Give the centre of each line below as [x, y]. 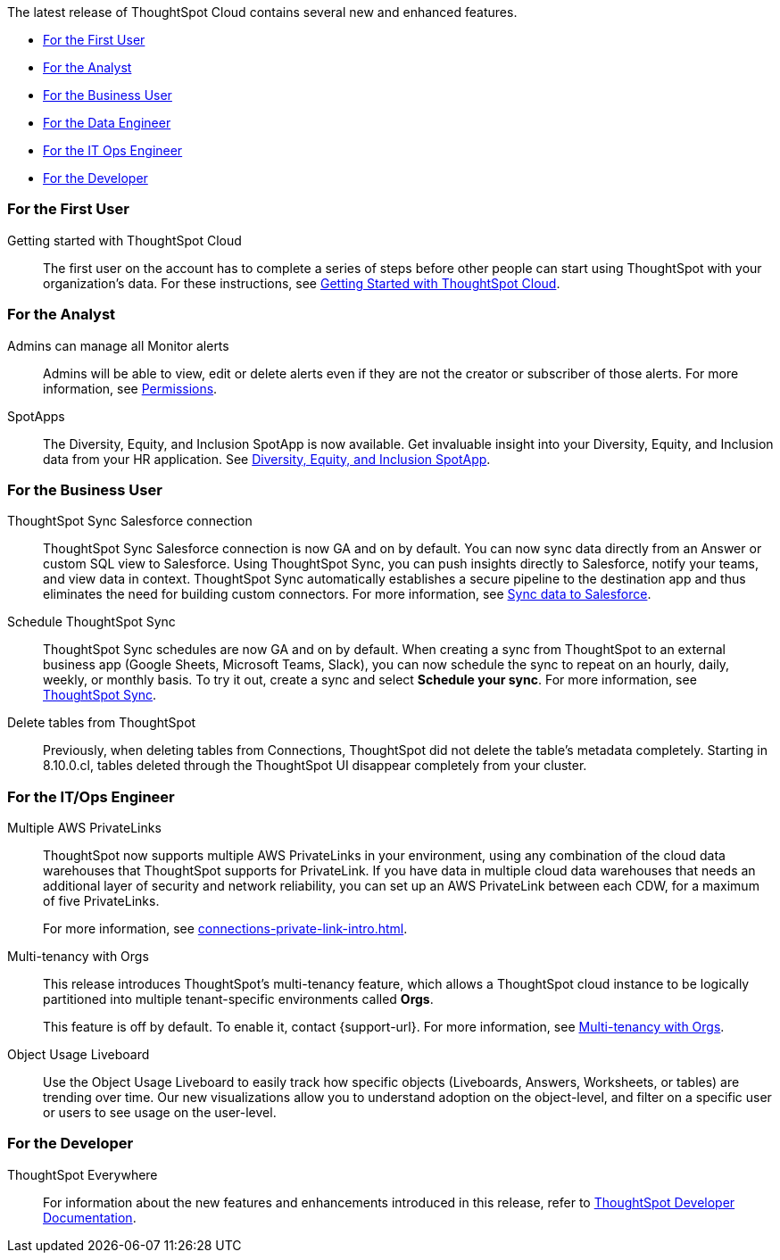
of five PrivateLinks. [101, 901]
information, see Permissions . [130, 388]
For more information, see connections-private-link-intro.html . [225, 928]
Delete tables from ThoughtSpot [102, 723]
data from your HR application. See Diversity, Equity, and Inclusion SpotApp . [267, 459]
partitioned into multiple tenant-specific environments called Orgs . [238, 999]
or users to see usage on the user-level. [160, 1112]
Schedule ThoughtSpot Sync [91, 622]
